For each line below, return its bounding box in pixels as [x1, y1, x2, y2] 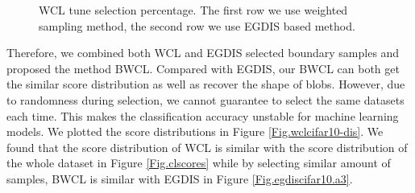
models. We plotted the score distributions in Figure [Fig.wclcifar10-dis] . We [6, 123, 384, 140]
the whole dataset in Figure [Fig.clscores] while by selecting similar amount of [6, 154, 391, 171]
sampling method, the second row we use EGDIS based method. [39, 17, 355, 34]
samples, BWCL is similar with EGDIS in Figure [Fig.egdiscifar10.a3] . [6, 170, 353, 187]
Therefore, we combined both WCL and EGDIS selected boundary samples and [6, 44, 400, 61]
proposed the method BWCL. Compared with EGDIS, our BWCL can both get [6, 60, 400, 76]
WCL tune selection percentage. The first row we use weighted [39, 2, 348, 18]
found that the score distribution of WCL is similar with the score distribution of [6, 138, 408, 155]
